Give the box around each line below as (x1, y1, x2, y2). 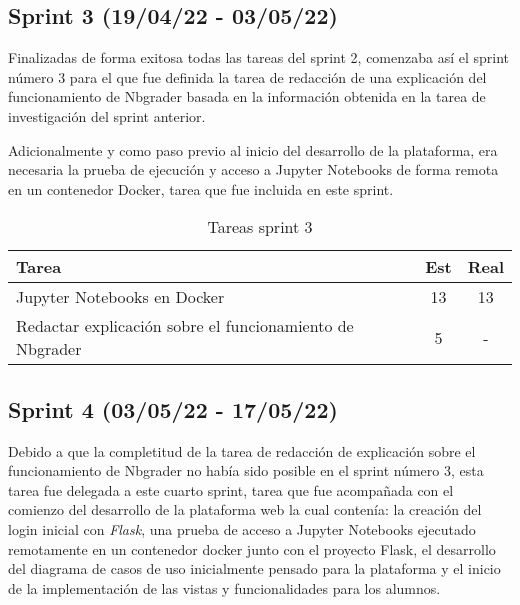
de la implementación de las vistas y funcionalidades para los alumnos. (8, 577, 441, 598)
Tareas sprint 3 (207, 215, 313, 239)
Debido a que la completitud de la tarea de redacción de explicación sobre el (8, 440, 476, 461)
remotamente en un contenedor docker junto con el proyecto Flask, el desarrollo (8, 538, 496, 559)
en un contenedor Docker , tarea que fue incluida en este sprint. (8, 178, 394, 199)
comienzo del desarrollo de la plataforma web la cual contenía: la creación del (8, 499, 482, 520)
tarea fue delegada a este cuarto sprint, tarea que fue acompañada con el (8, 479, 454, 500)
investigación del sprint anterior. (8, 105, 206, 126)
